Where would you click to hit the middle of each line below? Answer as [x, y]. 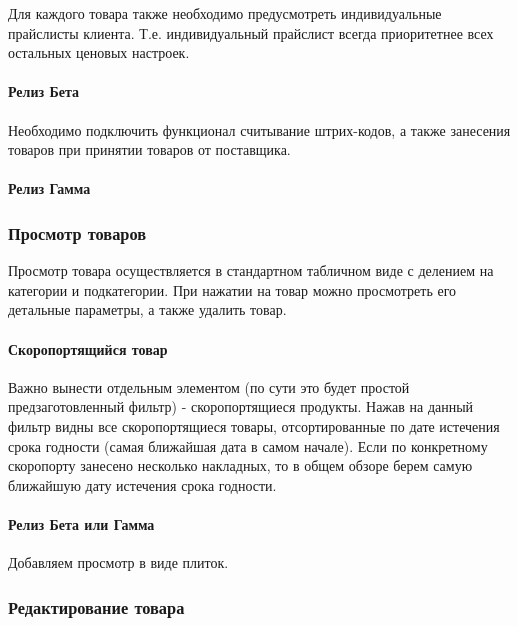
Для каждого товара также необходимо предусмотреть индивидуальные [225, 13]
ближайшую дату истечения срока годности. [142, 484]
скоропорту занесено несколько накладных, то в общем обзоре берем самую [240, 465]
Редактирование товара [96, 606]
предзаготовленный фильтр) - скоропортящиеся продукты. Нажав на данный [241, 406]
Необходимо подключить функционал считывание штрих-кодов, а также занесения [259, 129]
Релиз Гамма [49, 188]
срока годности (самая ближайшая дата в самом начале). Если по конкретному [248, 445]
